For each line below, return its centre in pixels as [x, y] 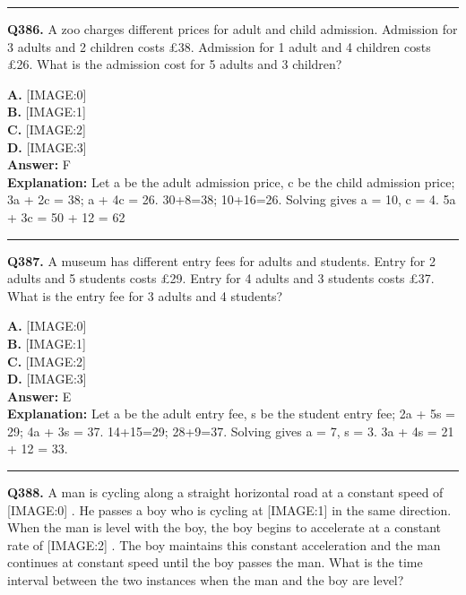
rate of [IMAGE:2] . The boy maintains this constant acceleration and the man [224, 544]
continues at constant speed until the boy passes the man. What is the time [215, 562]
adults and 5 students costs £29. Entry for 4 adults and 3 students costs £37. [221, 278]
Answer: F [39, 164]
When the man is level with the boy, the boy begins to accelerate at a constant [224, 527]
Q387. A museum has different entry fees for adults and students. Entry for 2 [221, 260]
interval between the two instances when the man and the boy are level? [206, 580]
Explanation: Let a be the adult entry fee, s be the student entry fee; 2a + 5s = [232, 414]
